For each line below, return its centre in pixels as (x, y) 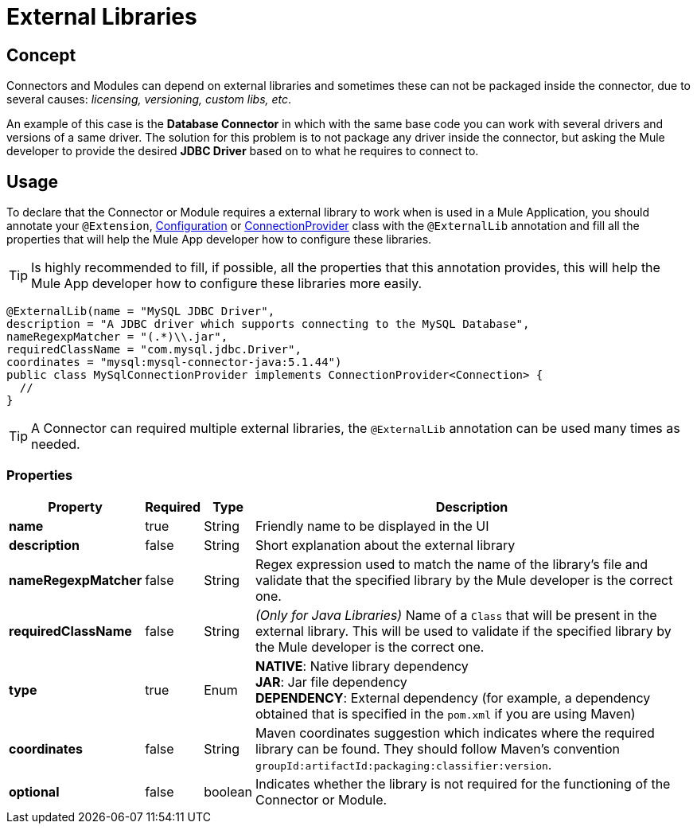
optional (34, 791)
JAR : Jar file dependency (331, 682)
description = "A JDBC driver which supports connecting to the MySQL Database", (268, 324)
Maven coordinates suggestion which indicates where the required (455, 733)
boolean (228, 791)
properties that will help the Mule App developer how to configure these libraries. (219, 240)
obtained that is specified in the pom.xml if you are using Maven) (445, 713)
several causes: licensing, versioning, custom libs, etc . (149, 99)
